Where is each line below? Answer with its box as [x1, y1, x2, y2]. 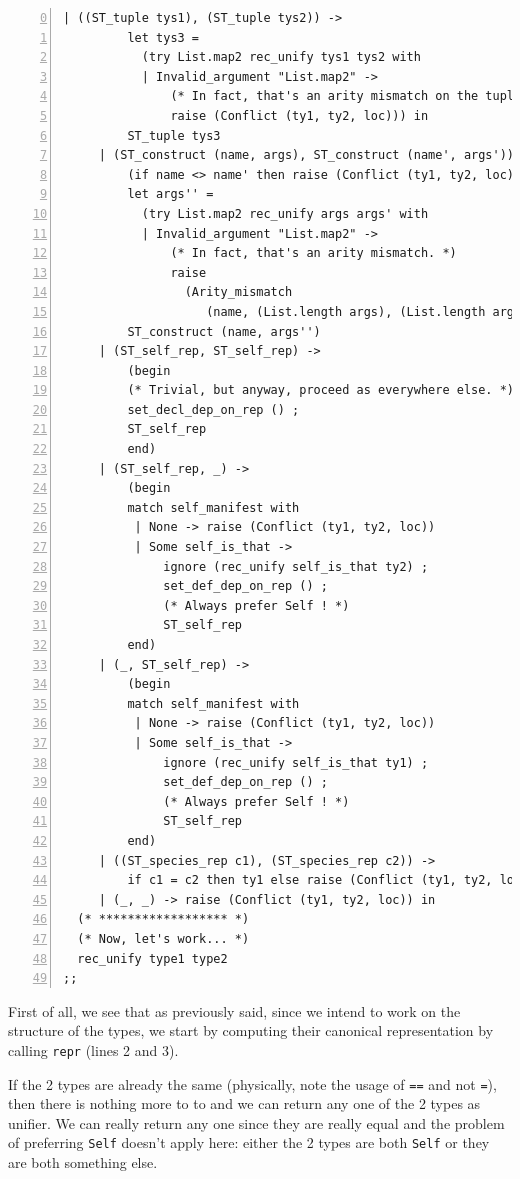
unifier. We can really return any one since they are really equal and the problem [8, 1112, 505, 1133]
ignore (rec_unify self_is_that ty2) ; [163, 559, 429, 574]
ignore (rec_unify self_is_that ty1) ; [163, 755, 429, 770]
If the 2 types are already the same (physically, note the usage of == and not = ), [8, 1073, 497, 1094]
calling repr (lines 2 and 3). [8, 1039, 179, 1060]
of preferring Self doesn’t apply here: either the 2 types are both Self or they [8, 1132, 490, 1153]
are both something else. [8, 1152, 158, 1173]
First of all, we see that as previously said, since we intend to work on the [8, 1000, 461, 1021]
